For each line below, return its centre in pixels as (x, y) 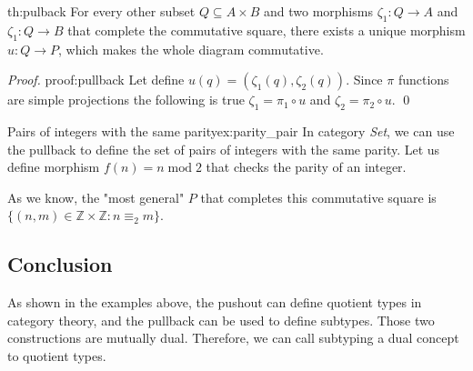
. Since (364, 80)
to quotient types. (57, 355)
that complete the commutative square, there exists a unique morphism (267, 30)
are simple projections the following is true (126, 100)
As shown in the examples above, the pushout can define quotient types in (215, 302)
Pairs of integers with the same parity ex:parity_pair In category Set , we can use (231, 130)
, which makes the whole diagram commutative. (191, 49)
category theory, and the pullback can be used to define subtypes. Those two (221, 320)
